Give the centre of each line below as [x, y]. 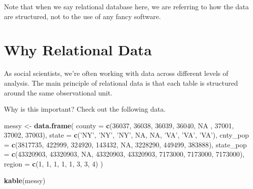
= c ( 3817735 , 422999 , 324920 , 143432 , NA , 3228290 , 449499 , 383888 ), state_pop [126, 144]
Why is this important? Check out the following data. [85, 109]
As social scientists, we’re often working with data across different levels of [116, 73]
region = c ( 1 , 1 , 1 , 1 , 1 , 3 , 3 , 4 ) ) [54, 164]
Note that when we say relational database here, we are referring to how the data [126, 6]
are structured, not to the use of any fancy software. [83, 16]
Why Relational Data [78, 50]
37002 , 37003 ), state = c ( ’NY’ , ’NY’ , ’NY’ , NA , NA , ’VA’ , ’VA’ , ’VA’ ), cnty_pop [126, 135]
